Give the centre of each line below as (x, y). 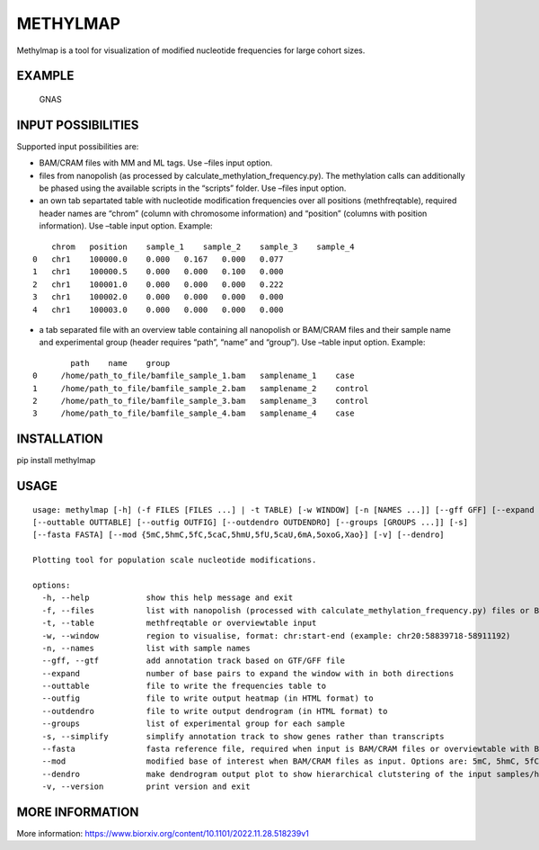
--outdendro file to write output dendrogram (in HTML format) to (215, 711)
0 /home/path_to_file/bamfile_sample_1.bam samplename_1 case (194, 376)
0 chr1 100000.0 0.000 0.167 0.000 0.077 (158, 259)
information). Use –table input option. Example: (126, 226)
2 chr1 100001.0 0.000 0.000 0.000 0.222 (158, 284)
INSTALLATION (60, 439)
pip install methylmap (56, 461)
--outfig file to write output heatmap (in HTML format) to (208, 698)
